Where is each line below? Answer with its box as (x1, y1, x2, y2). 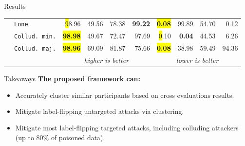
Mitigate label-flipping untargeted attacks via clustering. (15, 106, 184, 116)
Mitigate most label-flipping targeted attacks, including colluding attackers (15, 122, 239, 132)
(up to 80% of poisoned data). (15, 132, 105, 142)
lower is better (176, 55, 219, 65)
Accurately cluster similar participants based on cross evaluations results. (15, 90, 234, 100)
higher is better (84, 55, 129, 65)
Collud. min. (14, 33, 56, 40)
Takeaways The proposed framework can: (4, 73, 140, 84)
